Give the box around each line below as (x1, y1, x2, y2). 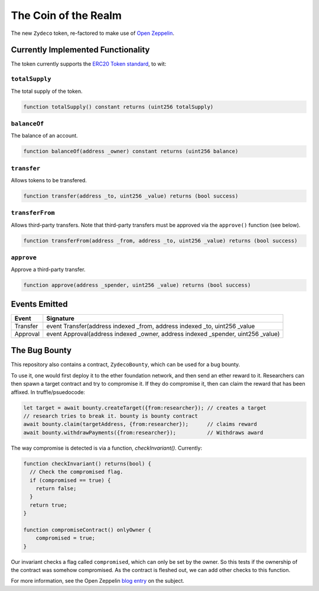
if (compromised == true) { (30, 477, 111, 483)
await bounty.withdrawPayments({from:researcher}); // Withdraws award (23, 429, 263, 436)
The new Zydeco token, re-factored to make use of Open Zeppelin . (11, 30, 174, 37)
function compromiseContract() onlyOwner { (23, 527, 152, 533)
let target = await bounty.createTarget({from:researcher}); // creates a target (23, 404, 267, 411)
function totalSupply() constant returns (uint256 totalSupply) (23, 104, 214, 110)
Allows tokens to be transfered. (11, 177, 87, 184)
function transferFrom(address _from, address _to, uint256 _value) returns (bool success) (23, 237, 298, 244)
